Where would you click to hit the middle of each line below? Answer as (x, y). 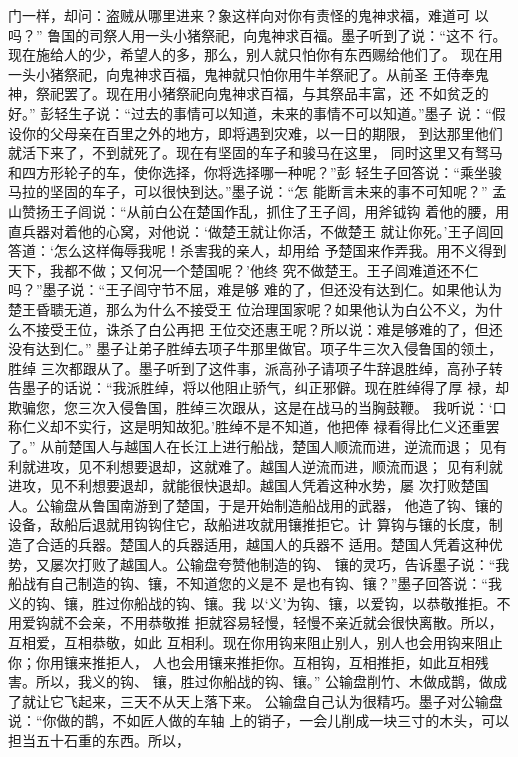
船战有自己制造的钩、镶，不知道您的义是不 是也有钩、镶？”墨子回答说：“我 (255, 583)
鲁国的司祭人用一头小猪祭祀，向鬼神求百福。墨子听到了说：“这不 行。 (277, 34)
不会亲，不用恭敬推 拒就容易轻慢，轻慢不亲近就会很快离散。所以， (283, 622)
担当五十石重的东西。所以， (99, 739)
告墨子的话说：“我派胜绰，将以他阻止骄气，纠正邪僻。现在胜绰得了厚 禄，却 (259, 387)
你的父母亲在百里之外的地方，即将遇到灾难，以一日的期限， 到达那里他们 (262, 132)
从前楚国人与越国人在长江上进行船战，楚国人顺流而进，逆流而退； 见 (266, 446)
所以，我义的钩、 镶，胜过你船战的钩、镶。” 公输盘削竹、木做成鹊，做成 (271, 681)
